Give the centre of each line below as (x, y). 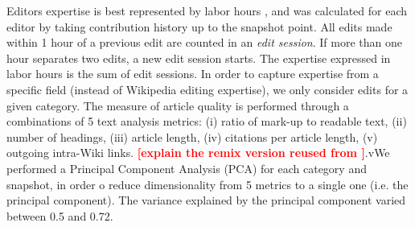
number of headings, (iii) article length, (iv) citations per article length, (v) (192, 136)
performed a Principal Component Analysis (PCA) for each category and (187, 168)
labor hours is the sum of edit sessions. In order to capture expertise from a (193, 74)
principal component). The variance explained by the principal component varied (206, 200)
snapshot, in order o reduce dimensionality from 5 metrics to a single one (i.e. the (207, 184)
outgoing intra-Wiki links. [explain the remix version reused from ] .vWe (198, 153)
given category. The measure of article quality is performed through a (178, 105)
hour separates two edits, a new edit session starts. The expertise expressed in (199, 58)
